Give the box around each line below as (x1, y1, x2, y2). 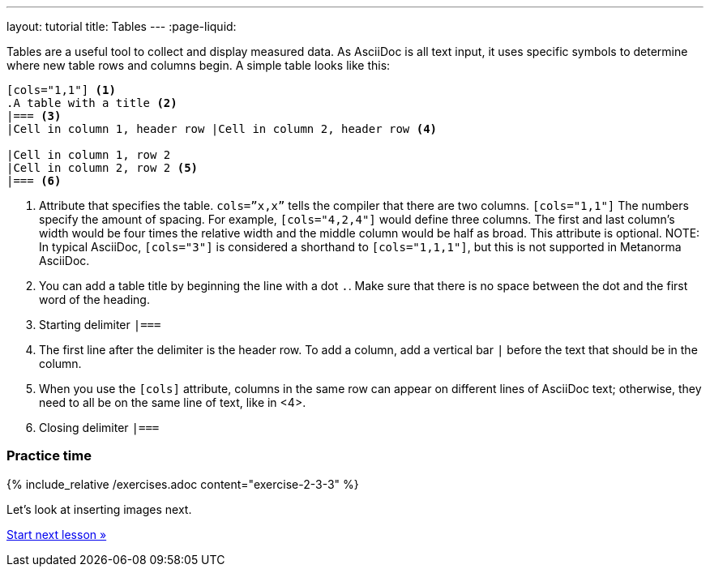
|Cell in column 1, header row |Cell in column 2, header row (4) (6, 122, 438, 135)
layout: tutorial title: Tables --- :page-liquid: (6, 19, 237, 33)
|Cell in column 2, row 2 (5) (6, 161, 199, 174)
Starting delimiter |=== (39, 318, 161, 331)
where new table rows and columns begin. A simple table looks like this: (6, 58, 391, 72)
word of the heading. (39, 293, 150, 306)
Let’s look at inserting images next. (6, 502, 192, 516)
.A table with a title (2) (6, 96, 177, 109)
